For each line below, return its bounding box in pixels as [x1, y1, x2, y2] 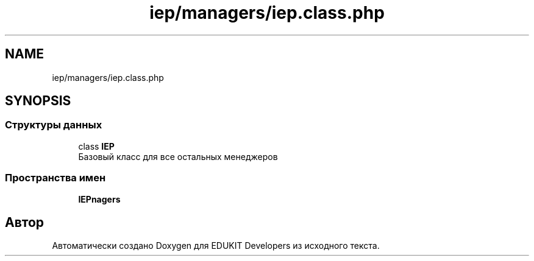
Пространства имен [5, 172, 106, 184]
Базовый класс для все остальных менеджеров [78, 151, 278, 162]
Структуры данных [5, 119, 102, 131]
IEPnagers [78, 193, 121, 204]
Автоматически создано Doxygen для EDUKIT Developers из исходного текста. [52, 240, 380, 251]
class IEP [78, 141, 115, 151]
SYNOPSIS [5, 93, 71, 109]
